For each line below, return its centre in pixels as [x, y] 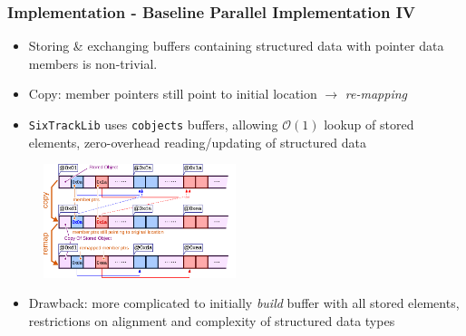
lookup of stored [369, 124]
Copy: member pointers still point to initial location [173, 94]
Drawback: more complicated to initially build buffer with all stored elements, [244, 303]
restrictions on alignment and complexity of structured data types [212, 320]
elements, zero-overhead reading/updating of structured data [197, 142]
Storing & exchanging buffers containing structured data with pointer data [236, 46]
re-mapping [376, 94]
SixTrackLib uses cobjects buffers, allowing [153, 124]
